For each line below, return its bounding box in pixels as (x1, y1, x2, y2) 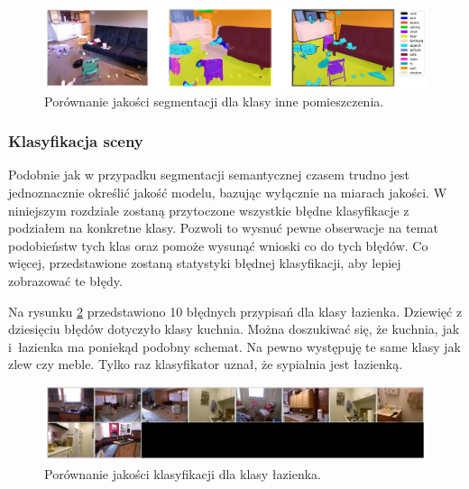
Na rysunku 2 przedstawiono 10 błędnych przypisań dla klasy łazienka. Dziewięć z (8, 301, 463, 320)
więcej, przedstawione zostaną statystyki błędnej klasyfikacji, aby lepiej (8, 254, 401, 272)
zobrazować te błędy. (8, 271, 123, 290)
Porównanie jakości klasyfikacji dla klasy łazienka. (44, 464, 321, 483)
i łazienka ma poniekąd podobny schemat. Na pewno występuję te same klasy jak (8, 337, 461, 355)
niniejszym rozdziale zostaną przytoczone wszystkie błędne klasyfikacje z (8, 200, 409, 219)
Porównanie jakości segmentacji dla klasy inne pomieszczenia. (44, 91, 384, 110)
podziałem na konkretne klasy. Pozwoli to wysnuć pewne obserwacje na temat (8, 218, 438, 237)
